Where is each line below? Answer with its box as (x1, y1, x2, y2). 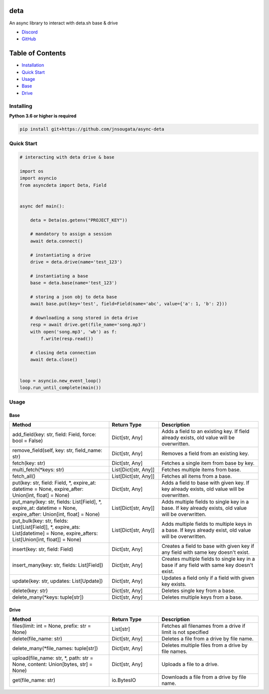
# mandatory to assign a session (30, 231, 112, 237)
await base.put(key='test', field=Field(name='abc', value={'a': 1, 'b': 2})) (30, 301, 228, 307)
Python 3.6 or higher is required (9, 113, 77, 119)
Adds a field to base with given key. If (161, 479, 250, 486)
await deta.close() (30, 357, 78, 363)
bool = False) (12, 437, 43, 444)
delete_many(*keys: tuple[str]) (12, 594, 84, 601)
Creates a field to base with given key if (161, 543, 255, 550)
